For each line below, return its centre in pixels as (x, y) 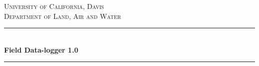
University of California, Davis (54, 6)
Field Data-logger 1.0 (41, 49)
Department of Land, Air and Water (63, 16)
